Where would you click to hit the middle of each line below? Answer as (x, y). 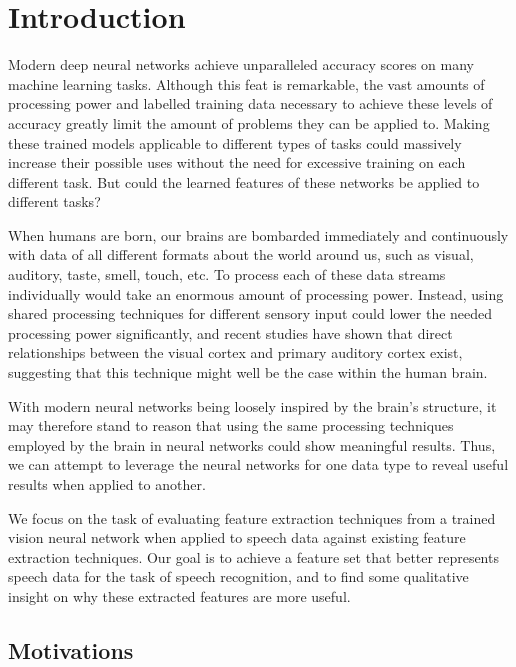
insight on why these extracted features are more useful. (179, 595)
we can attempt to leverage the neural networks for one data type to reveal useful (258, 464)
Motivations (71, 649)
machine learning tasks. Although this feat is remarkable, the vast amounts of (246, 83)
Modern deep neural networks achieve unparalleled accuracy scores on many (241, 64)
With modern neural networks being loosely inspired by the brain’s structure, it (252, 405)
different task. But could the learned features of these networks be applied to (244, 181)
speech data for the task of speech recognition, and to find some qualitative (238, 576)
